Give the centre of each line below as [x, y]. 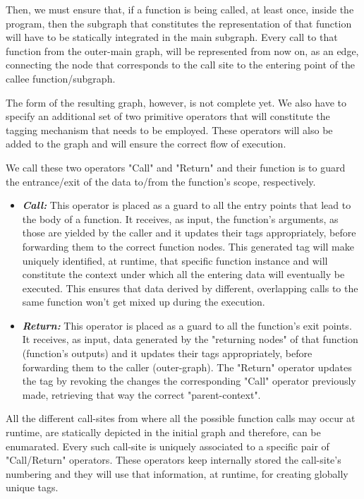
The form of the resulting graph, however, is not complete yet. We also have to [176, 102]
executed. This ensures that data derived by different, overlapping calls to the [190, 288]
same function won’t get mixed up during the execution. [144, 302]
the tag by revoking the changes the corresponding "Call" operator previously [189, 381]
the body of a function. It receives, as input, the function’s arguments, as [180, 218]
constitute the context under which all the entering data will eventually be [183, 274]
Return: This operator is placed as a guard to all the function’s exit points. [187, 325]
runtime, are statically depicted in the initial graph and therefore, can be [163, 432]
